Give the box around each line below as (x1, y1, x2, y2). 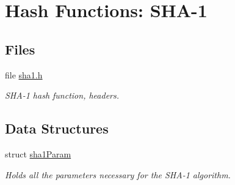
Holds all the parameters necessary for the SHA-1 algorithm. (5, 168, 231, 181)
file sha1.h (5, 68, 43, 81)
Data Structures (5, 119, 109, 138)
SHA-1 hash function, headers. (5, 89, 120, 102)
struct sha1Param (5, 147, 71, 160)
